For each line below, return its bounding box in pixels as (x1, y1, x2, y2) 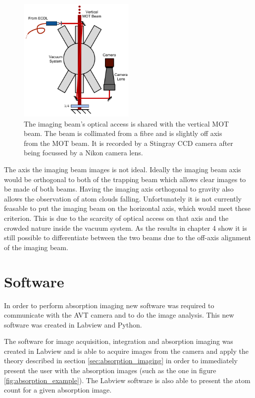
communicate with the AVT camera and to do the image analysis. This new (4, 310, 234, 320)
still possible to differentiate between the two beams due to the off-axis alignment (4, 232, 251, 243)
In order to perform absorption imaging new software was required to (4, 300, 214, 310)
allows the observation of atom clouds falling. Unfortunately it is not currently (4, 193, 242, 203)
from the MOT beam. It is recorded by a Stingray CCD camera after (24, 137, 233, 148)
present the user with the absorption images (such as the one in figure (4, 365, 216, 376)
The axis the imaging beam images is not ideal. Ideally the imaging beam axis (4, 164, 241, 175)
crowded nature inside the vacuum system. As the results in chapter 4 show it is (4, 222, 247, 233)
